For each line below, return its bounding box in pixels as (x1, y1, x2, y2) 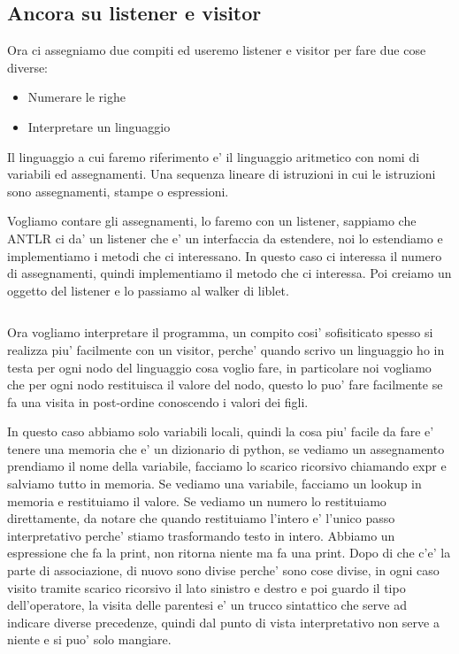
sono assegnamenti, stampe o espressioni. (7, 181, 229, 200)
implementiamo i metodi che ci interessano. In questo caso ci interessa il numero (7, 246, 442, 265)
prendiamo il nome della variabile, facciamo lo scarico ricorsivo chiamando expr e (7, 457, 447, 475)
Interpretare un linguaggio (27, 117, 171, 135)
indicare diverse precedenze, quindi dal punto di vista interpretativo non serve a (7, 612, 440, 631)
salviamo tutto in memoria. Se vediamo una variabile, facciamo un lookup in (7, 474, 422, 493)
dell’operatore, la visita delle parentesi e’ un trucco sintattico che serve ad (7, 596, 407, 614)
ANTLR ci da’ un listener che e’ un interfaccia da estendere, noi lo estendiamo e (7, 228, 443, 247)
